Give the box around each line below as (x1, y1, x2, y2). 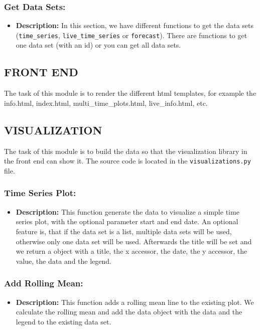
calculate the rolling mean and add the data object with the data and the (16, 306, 242, 317)
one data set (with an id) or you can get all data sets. (16, 40, 181, 50)
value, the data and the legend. (16, 255, 111, 266)
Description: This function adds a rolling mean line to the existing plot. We (16, 296, 254, 307)
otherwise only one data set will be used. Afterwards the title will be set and (16, 236, 252, 246)
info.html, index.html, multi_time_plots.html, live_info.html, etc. (4, 97, 208, 108)
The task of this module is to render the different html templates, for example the (4, 88, 256, 98)
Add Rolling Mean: (4, 277, 83, 289)
